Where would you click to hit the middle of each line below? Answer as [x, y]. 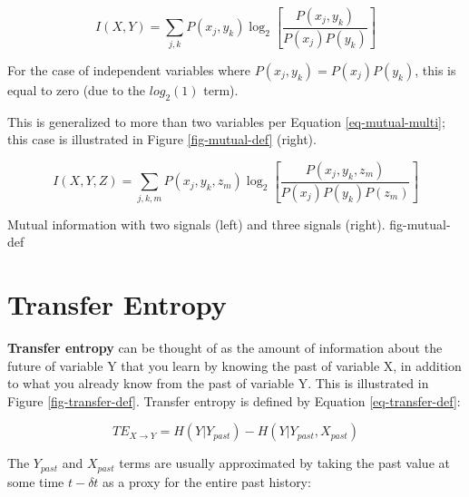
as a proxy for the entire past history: [207, 481]
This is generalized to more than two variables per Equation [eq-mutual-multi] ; [226, 121]
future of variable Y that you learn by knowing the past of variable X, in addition [234, 365]
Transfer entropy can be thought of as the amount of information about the [225, 348]
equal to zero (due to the [77, 89]
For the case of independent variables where [129, 69]
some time [36, 481]
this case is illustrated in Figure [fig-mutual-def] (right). [162, 139]
